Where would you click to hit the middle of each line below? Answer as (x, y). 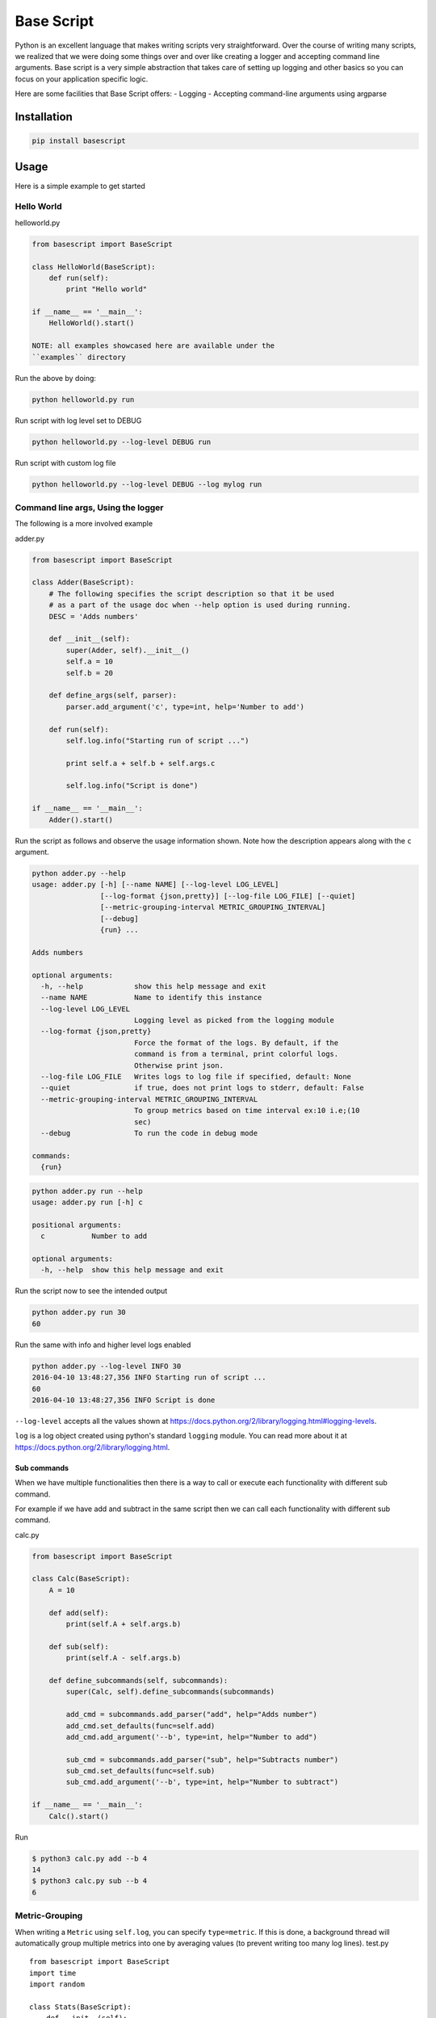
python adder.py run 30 (79, 1313)
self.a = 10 (89, 662)
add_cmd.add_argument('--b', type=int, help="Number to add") (192, 1737)
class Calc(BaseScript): (81, 1579)
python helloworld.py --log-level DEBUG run (122, 442)
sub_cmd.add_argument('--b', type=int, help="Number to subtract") (202, 1782)
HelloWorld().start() (92, 323)
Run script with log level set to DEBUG (78, 421)
